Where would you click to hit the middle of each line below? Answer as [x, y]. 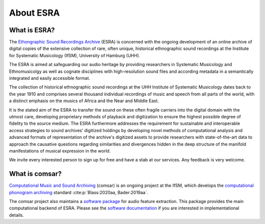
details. [16, 215]
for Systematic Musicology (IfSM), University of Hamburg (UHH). [75, 55]
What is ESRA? [32, 30]
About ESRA [34, 13]
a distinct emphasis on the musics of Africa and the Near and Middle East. [84, 101]
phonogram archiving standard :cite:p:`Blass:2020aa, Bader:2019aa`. [79, 192]
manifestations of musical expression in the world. [60, 151]
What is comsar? [35, 174]
